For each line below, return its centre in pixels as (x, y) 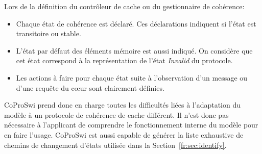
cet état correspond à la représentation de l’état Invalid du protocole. (124, 60)
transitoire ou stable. (49, 33)
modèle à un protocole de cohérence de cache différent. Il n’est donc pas (116, 114)
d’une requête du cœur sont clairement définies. (90, 87)
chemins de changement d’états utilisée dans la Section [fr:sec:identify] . (115, 145)
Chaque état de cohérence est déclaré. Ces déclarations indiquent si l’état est (136, 23)
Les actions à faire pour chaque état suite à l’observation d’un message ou (132, 77)
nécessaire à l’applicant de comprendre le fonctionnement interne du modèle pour (131, 125)
